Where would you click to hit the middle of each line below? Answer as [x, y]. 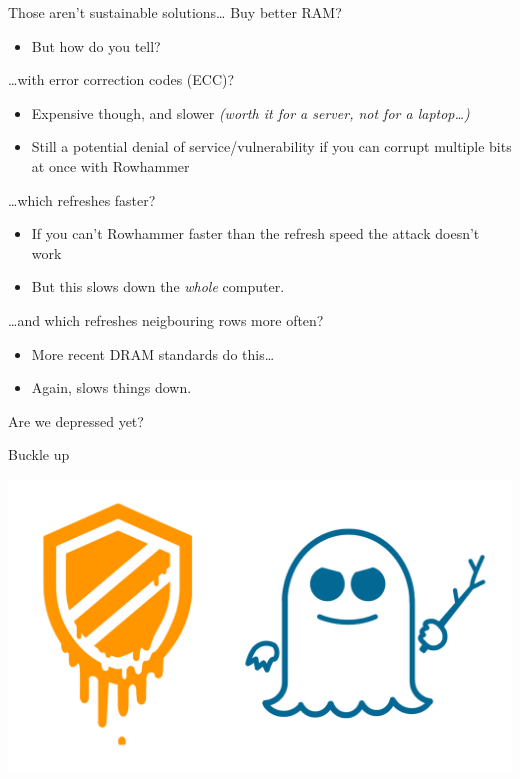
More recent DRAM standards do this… [153, 353]
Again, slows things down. [111, 387]
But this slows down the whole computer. [158, 286]
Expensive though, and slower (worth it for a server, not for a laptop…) [250, 112]
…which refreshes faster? [82, 199]
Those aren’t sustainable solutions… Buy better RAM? [175, 12]
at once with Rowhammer [110, 165]
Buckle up [39, 454]
